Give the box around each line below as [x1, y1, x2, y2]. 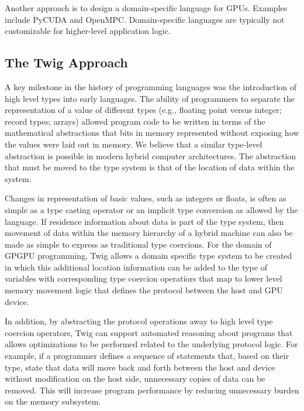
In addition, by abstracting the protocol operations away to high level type [5, 315, 273, 327]
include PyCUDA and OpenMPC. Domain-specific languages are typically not [5, 13, 285, 25]
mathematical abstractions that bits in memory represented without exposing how [5, 126, 299, 139]
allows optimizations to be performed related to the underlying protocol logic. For [5, 338, 298, 350]
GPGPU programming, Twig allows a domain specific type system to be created [5, 249, 292, 262]
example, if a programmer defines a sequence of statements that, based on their [5, 350, 289, 362]
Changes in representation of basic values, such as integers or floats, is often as [5, 192, 286, 204]
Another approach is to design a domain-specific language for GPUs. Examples [5, 2, 288, 13]
